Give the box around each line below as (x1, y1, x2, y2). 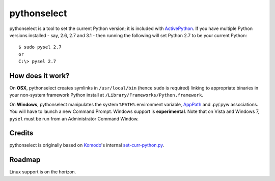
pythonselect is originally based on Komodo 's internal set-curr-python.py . (9, 142, 164, 148)
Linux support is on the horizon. (9, 169, 76, 175)
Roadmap (9, 156, 41, 164)
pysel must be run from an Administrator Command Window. (9, 115, 139, 122)
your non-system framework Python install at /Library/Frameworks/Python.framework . (9, 92, 204, 98)
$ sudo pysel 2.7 (18, 44, 62, 50)
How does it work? (9, 71, 70, 80)
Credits (9, 129, 34, 137)
